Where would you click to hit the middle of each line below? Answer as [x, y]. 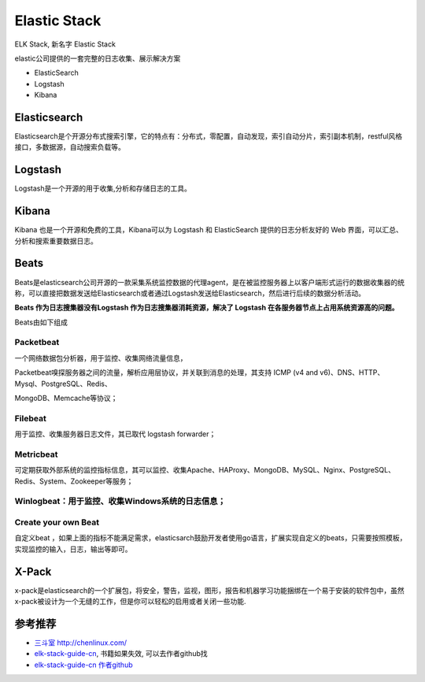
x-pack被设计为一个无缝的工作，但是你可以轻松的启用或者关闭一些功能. [131, 602]
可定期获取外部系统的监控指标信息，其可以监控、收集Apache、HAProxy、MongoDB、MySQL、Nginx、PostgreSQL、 [205, 470]
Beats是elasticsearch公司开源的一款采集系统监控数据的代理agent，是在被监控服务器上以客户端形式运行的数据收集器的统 [210, 282]
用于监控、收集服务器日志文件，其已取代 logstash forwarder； [115, 434]
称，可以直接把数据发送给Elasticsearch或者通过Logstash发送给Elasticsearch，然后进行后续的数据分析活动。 [190, 293]
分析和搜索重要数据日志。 [56, 241]
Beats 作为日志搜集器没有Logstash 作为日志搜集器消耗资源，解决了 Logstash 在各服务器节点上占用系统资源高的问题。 [207, 308]
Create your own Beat [57, 522]
